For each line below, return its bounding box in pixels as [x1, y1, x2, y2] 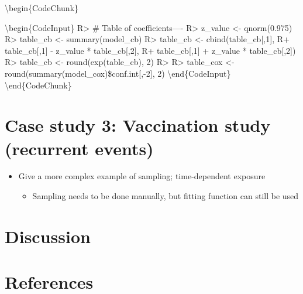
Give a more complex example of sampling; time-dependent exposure [18, 170, 266, 182]
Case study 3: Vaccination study [5, 113, 271, 137]
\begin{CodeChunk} [5, 2, 79, 13]
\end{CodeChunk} [5, 78, 72, 91]
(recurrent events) [5, 136, 154, 160]
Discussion [5, 224, 91, 248]
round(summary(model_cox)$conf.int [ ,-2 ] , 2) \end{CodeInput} [5, 67, 231, 79]
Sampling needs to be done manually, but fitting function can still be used [32, 190, 299, 202]
